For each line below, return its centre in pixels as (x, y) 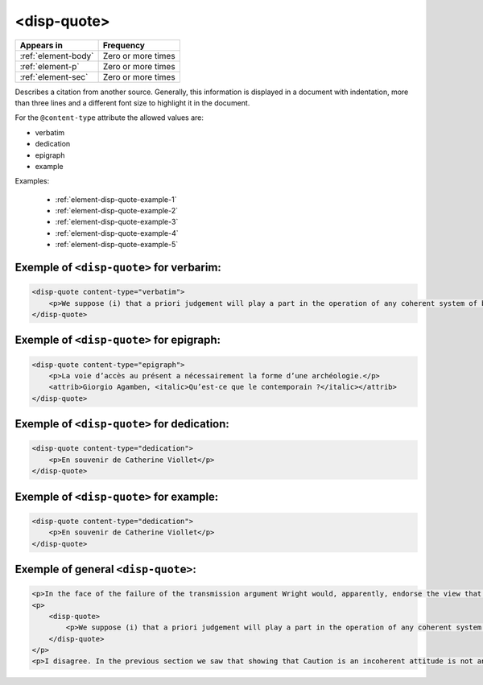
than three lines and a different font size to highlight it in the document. (132, 103)
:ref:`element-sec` (54, 76)
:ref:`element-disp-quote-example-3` (117, 222)
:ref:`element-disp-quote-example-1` (116, 199)
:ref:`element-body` (57, 56)
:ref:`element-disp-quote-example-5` (117, 245)
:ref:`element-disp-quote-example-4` (117, 233)
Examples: (32, 181)
